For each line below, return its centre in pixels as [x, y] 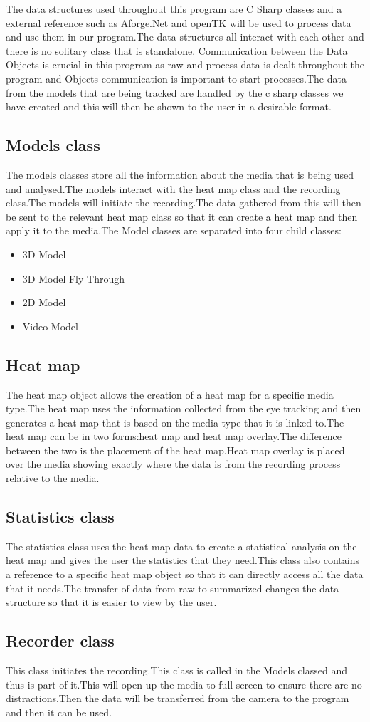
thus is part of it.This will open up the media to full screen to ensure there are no [184, 684]
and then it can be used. [59, 712]
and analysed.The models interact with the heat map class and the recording [173, 188]
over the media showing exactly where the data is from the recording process [173, 464]
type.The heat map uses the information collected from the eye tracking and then [184, 408]
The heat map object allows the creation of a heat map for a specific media [170, 394]
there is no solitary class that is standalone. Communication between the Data [177, 50]
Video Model [50, 326]
